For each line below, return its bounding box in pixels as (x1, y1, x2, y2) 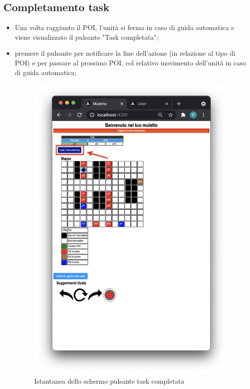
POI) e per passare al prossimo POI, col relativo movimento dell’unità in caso (15, 57, 246, 67)
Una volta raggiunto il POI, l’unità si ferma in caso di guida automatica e (15, 22, 234, 32)
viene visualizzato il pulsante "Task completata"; (15, 31, 158, 42)
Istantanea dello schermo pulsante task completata (34, 375, 185, 386)
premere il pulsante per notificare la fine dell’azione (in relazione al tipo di (15, 48, 235, 58)
